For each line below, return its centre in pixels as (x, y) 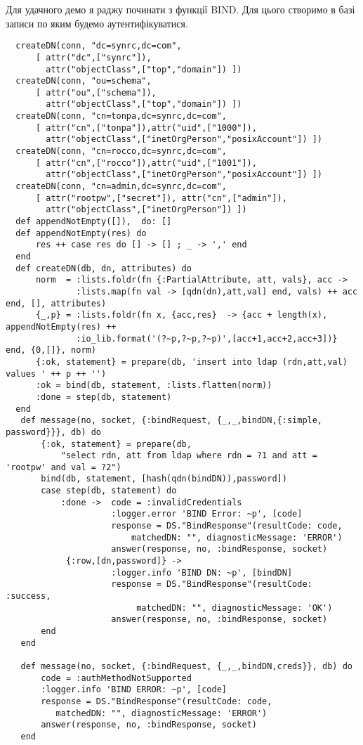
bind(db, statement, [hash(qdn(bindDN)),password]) (164, 479)
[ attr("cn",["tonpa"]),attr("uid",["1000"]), (146, 128)
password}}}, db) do (54, 432)
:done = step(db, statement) (104, 397)
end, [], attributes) (56, 303)
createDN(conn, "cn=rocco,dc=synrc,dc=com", (121, 151)
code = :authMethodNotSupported (116, 678)
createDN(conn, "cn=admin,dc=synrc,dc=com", (121, 187)
